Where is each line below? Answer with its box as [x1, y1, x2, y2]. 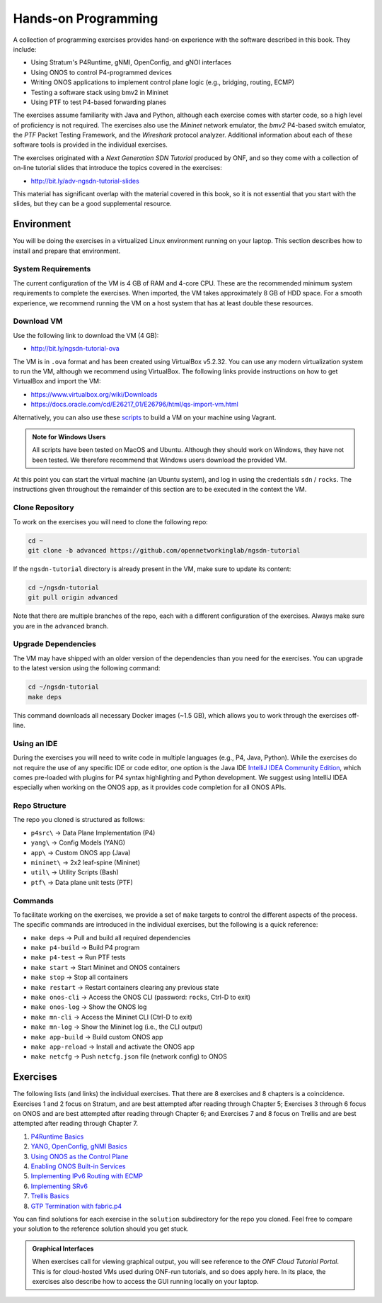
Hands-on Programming [13, 11, 158, 26]
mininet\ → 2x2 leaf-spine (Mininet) [30, 858, 141, 867]
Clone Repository [13, 503, 74, 513]
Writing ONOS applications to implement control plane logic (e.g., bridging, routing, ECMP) [30, 78, 295, 86]
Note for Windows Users [32, 432, 106, 441]
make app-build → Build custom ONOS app [30, 1032, 163, 1041]
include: [13, 45, 37, 53]
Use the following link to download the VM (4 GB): [13, 331, 159, 339]
